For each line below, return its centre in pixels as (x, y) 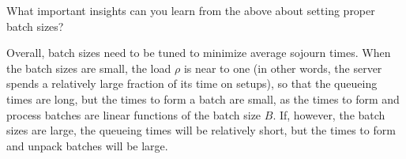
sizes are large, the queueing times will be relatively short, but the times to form (201, 130)
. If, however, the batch (329, 114)
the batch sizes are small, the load (89, 68)
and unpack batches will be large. (87, 145)
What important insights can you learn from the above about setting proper (191, 10)
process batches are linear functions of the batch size (134, 114)
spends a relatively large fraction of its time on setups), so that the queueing (192, 83)
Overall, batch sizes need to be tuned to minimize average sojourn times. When (199, 53)
